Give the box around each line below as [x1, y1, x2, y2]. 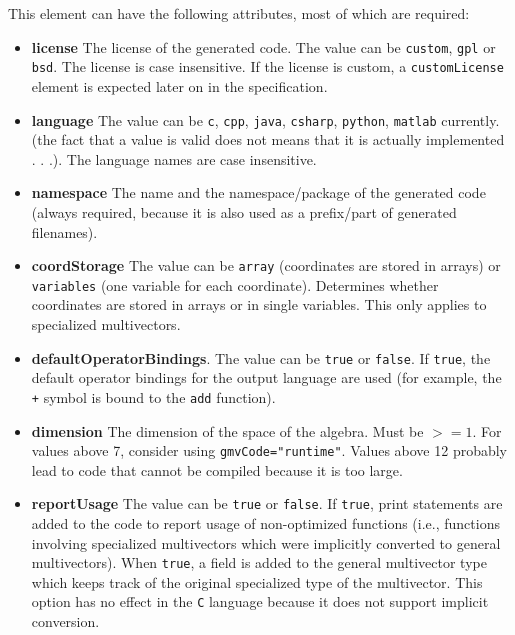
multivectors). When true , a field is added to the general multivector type [31, 552, 487, 573]
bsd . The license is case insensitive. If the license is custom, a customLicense [31, 56, 504, 77]
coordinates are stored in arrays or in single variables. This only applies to [31, 294, 487, 315]
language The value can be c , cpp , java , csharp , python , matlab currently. [31, 109, 500, 130]
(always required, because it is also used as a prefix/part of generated [31, 201, 457, 222]
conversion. [31, 611, 100, 632]
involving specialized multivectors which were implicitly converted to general [31, 532, 501, 553]
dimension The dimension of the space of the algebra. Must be [31, 420, 424, 441]
